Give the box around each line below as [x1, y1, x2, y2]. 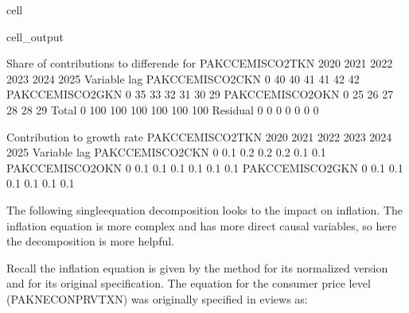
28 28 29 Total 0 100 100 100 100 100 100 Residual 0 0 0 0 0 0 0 [6, 101, 319, 118]
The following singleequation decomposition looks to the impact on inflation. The [6, 201, 403, 218]
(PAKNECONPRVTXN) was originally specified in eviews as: [6, 290, 308, 307]
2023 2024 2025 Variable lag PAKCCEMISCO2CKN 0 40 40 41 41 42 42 [6, 70, 360, 87]
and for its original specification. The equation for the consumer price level [6, 275, 371, 292]
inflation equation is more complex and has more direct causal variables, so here [6, 217, 397, 234]
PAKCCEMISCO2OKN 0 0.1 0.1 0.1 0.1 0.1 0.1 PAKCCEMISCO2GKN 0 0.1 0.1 [6, 159, 403, 176]
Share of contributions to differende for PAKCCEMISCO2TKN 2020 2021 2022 [6, 55, 393, 71]
